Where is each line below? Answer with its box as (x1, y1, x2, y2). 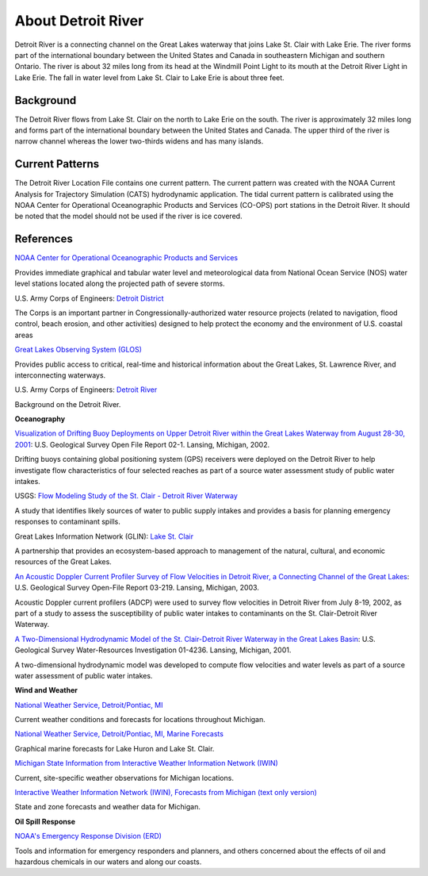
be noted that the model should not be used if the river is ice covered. (14, 211, 243, 221)
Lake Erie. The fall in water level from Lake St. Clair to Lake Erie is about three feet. (14, 72, 285, 83)
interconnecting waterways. (14, 370, 106, 380)
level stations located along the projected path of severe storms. (14, 279, 225, 289)
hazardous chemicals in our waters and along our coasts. (14, 857, 202, 866)
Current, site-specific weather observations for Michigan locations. (14, 773, 234, 782)
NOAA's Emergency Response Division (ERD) (14, 832, 162, 841)
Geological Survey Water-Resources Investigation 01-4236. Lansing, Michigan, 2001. (14, 645, 292, 655)
